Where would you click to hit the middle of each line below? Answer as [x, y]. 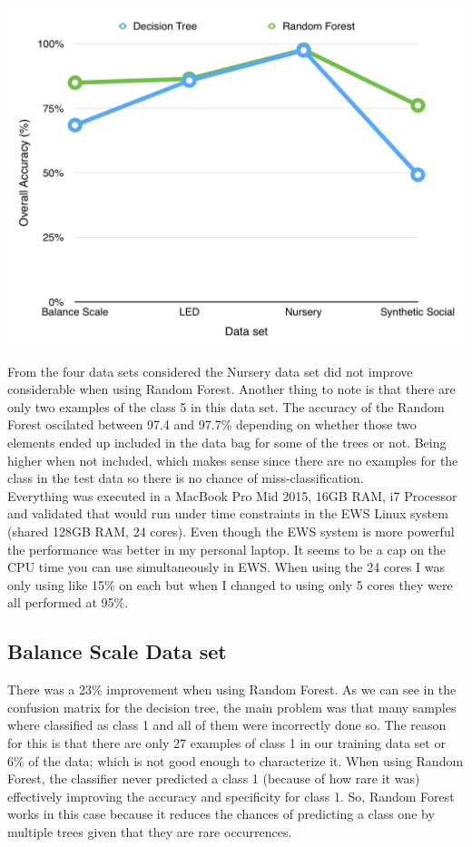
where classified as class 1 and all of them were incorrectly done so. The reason [227, 725]
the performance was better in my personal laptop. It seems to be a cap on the [227, 549]
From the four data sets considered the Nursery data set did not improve [210, 371]
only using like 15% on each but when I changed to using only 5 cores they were [230, 584]
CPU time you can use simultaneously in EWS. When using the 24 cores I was [226, 567]
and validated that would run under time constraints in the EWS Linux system [228, 513]
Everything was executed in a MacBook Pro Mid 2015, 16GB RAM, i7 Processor [232, 495]
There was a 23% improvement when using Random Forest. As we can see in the [232, 689]
